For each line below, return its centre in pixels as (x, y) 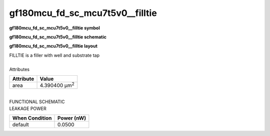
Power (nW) (72, 118)
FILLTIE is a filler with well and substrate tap (54, 55)
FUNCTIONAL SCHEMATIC (37, 102)
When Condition (32, 118)
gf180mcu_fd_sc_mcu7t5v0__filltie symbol (54, 28)
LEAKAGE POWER (28, 109)
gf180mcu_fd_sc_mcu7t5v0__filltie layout (53, 46)
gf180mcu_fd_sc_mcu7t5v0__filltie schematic (58, 37)
